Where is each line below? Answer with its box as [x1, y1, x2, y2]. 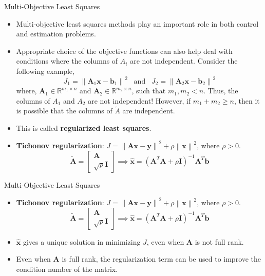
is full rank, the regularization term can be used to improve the [62, 253, 261, 264]
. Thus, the [203, 85, 238, 96]
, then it [234, 95, 260, 106]
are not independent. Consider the [130, 55, 238, 66]
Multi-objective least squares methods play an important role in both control [16, 18, 259, 29]
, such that [131, 85, 166, 96]
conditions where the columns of [16, 55, 118, 66]
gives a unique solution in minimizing [23, 236, 141, 247]
